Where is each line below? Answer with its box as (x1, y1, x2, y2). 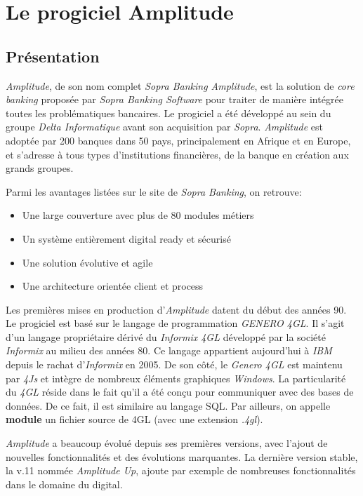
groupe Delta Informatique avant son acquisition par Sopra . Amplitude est (6, 119, 323, 134)
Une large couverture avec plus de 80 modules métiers (22, 208, 254, 222)
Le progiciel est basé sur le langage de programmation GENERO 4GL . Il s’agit (6, 316, 345, 330)
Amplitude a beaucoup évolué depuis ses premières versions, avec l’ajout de (6, 436, 328, 450)
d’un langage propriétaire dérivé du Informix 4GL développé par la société (6, 329, 326, 344)
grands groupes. (6, 161, 74, 175)
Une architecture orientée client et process (22, 279, 204, 293)
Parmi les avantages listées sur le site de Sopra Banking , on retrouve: (6, 184, 302, 199)
